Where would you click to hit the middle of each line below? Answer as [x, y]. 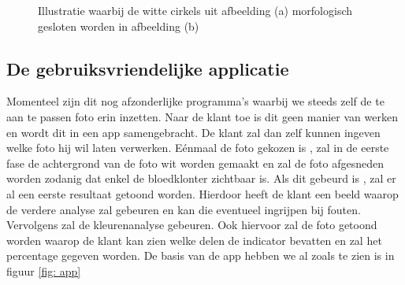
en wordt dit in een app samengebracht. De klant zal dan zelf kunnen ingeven [193, 132]
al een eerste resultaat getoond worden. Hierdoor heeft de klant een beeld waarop [202, 193]
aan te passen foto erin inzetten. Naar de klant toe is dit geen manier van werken [202, 116]
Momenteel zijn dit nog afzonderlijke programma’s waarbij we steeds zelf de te [195, 101]
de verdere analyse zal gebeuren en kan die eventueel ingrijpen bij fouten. [184, 209]
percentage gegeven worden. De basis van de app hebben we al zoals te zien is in [201, 255]
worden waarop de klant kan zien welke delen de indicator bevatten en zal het [194, 240]
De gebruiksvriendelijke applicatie [148, 68]
